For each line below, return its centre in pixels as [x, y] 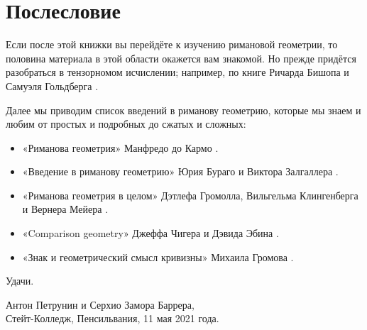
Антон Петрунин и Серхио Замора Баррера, [100, 304]
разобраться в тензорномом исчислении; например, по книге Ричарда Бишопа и [177, 72]
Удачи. [20, 281]
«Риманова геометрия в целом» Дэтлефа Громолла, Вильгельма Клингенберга [190, 195]
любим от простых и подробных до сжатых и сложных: [126, 124]
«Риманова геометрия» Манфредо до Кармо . [120, 147]
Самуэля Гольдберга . [52, 86]
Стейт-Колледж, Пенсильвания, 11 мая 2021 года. [113, 318]
